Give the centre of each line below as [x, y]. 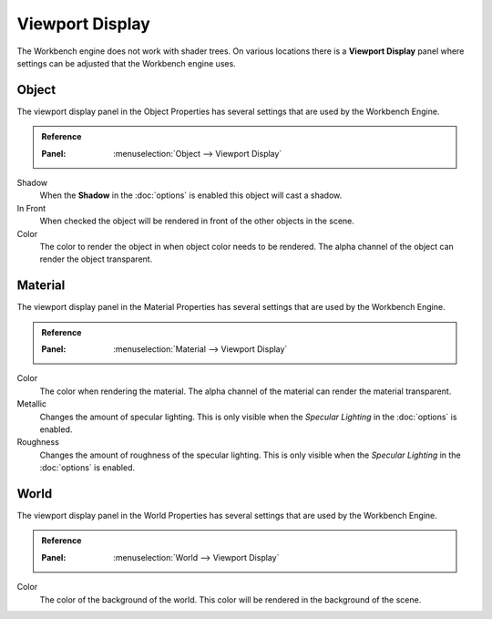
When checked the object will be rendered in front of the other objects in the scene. [197, 221]
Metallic [32, 404]
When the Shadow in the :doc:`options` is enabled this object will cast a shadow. [191, 195]
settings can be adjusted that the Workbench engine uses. [126, 63]
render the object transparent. [96, 259]
